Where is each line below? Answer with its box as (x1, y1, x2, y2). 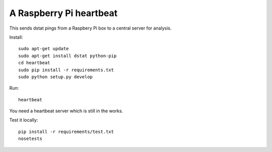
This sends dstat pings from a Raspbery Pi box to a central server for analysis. (9, 25, 172, 31)
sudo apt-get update (18, 46, 69, 52)
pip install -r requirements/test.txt (18, 128, 114, 134)
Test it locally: (9, 117, 38, 123)
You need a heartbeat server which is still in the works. (9, 108, 123, 114)
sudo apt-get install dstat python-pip (18, 53, 117, 59)
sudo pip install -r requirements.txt (18, 67, 114, 73)
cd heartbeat (18, 60, 50, 66)
